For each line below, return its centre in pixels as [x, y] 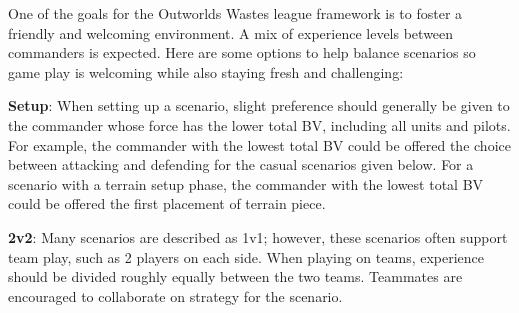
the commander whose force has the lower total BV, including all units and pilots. [259, 124]
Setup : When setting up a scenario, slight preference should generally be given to [259, 105]
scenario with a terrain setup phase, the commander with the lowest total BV [246, 183]
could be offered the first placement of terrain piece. [167, 203]
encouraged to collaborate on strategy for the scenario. [175, 295]
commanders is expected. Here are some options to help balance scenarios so [242, 52]
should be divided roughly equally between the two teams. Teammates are [235, 276]
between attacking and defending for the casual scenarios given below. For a [241, 164]
